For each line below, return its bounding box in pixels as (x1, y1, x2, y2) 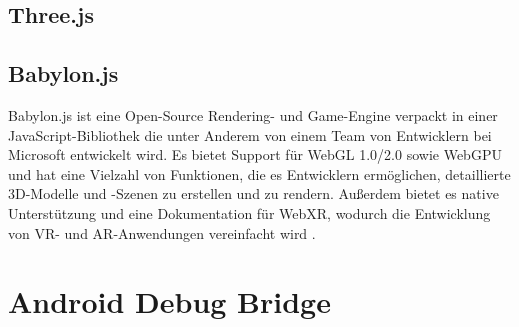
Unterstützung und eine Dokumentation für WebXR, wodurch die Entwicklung (8, 202, 491, 223)
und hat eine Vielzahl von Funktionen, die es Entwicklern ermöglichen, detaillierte (8, 163, 511, 184)
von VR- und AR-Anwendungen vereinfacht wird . (8, 222, 316, 243)
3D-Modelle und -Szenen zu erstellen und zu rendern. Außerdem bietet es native (8, 183, 499, 204)
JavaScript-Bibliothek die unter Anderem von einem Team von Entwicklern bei (8, 124, 492, 145)
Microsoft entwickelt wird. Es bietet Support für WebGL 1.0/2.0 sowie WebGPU (8, 144, 502, 165)
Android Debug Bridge (8, 281, 331, 322)
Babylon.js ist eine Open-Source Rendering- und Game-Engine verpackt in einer (8, 104, 498, 125)
